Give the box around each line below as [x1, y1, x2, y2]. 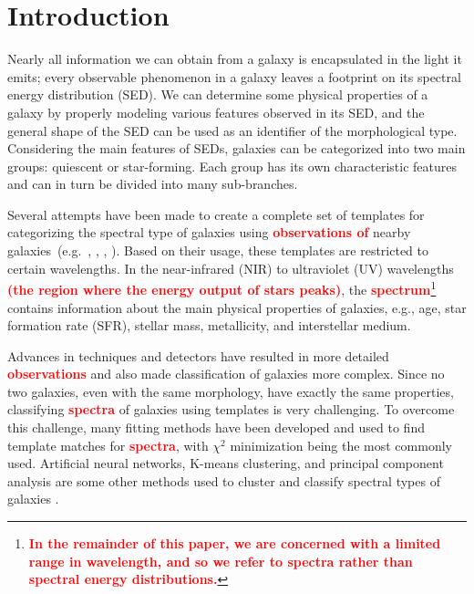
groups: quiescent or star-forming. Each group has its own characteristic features [7, 156, 457, 175]
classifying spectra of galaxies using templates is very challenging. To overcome [7, 400, 455, 419]
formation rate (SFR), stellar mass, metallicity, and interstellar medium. [7, 316, 411, 335]
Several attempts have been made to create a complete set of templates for [7, 204, 425, 224]
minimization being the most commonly [230, 435, 452, 454]
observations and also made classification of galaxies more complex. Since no [7, 364, 445, 383]
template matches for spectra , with [7, 435, 209, 454]
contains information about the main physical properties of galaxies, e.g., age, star [7, 297, 467, 317]
